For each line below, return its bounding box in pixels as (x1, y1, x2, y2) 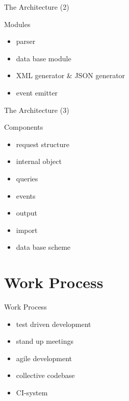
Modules (4, 18, 31, 29)
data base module (16, 53, 71, 63)
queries (16, 173, 38, 183)
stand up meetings (16, 336, 73, 346)
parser (16, 36, 36, 46)
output (16, 207, 38, 218)
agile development (16, 352, 72, 363)
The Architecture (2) (4, 2, 69, 12)
